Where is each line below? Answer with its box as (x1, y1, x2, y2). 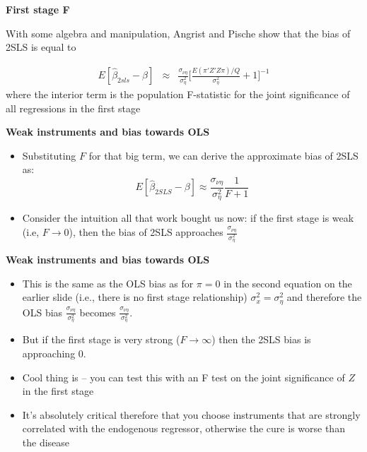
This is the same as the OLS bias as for (22, 275, 194, 290)
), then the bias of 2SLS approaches (69, 225, 223, 239)
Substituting (22, 148, 76, 162)
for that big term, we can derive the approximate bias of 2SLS (88, 148, 359, 162)
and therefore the (286, 290, 362, 304)
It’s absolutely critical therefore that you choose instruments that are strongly (22, 407, 361, 422)
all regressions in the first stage (6, 100, 141, 115)
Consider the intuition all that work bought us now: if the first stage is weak (22, 210, 354, 225)
